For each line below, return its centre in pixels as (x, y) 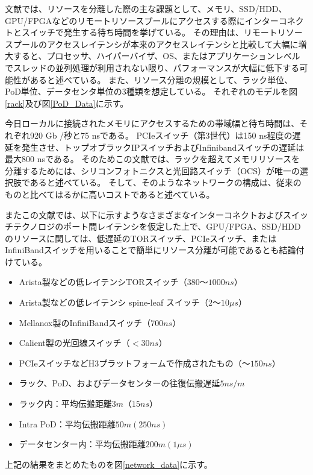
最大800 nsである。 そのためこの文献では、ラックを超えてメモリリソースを (153, 159)
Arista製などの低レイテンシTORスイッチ (99, 282)
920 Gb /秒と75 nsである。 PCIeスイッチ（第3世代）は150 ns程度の (161, 135)
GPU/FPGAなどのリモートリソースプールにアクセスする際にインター (142, 20)
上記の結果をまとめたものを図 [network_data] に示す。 (109, 464)
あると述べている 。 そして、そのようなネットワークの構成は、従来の (166, 182)
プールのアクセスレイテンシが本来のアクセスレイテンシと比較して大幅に (156, 44)
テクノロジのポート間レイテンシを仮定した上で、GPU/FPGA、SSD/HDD (157, 226)
